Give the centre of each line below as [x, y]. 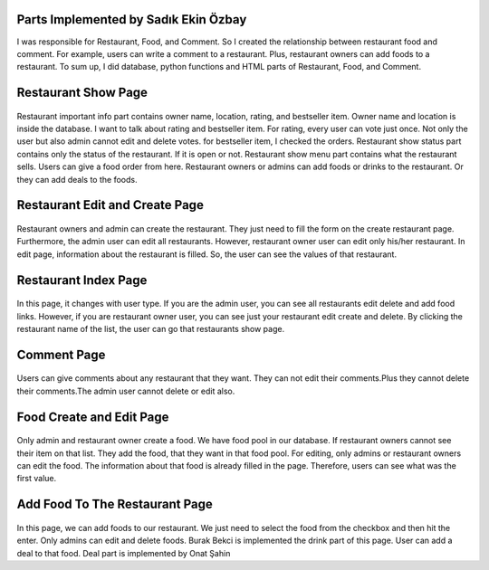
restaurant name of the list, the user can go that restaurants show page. [151, 329]
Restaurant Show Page [82, 93]
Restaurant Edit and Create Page [110, 205]
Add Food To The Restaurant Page [115, 504]
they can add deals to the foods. [77, 179]
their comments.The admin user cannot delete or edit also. [126, 391]
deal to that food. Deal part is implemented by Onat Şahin [124, 553]
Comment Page [61, 354]
